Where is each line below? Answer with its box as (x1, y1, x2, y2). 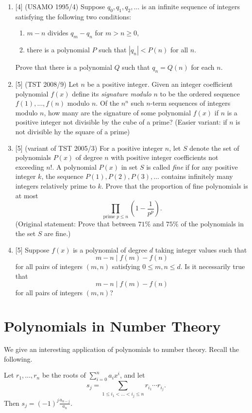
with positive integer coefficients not (111, 152, 218, 162)
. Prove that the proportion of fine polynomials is (101, 180, 248, 191)
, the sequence (41, 171, 84, 181)
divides (48, 28, 68, 38)
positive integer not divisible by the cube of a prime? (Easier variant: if (15, 117, 227, 127)
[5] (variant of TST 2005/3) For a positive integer (15, 143, 163, 153)
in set (121, 161, 138, 172)
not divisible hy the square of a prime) (15, 126, 130, 136)
